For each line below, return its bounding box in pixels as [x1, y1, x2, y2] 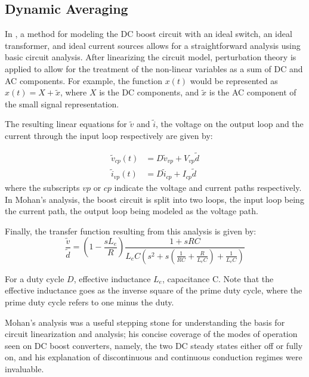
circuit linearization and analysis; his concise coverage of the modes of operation [5, 327, 298, 340]
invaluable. [5, 362, 44, 375]
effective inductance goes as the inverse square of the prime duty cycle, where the [5, 284, 302, 296]
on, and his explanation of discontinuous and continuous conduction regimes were [5, 351, 302, 363]
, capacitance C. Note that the [162, 272, 274, 285]
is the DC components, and [99, 86, 199, 98]
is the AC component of [209, 86, 296, 98]
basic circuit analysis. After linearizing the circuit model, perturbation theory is [5, 51, 296, 63]
